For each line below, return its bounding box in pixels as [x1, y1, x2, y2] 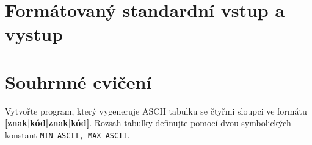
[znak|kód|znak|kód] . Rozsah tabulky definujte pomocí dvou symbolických [5, 116, 291, 129]
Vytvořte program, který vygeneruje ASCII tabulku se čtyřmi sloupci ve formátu [5, 104, 307, 117]
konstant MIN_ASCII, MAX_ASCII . [5, 128, 130, 141]
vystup [5, 21, 63, 46]
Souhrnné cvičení [5, 69, 152, 94]
